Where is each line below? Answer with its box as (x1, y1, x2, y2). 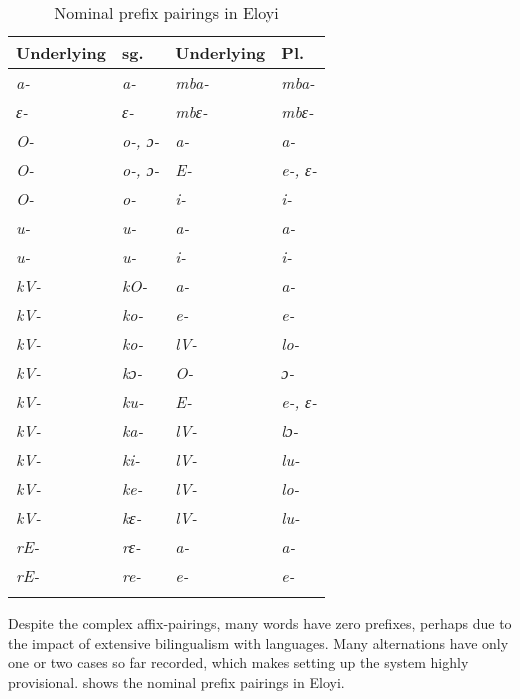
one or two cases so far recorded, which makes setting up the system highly (8, 652, 469, 673)
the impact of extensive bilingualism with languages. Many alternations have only (8, 632, 509, 653)
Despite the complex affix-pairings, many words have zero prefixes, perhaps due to (8, 613, 512, 633)
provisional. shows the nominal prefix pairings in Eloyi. (8, 671, 345, 692)
